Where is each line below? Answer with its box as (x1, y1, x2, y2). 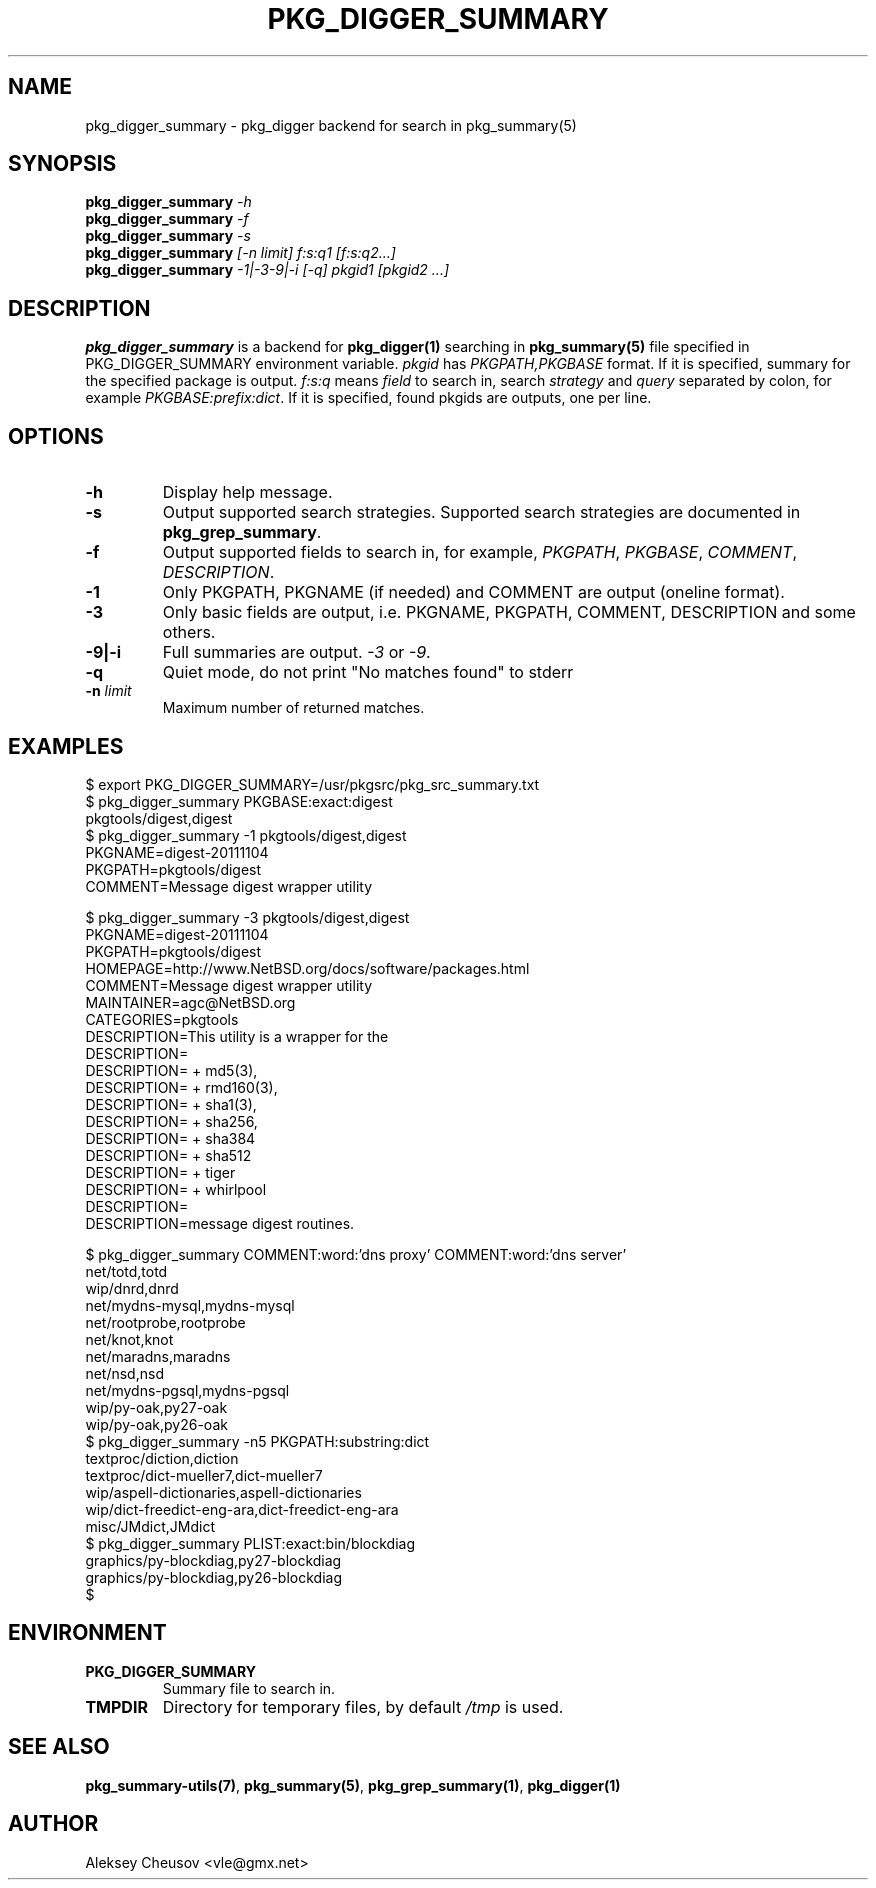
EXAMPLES (8, 733, 124, 759)
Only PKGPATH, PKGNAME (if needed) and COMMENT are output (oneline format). (162, 582, 785, 603)
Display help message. (162, 482, 333, 503)
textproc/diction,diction (85, 1449, 239, 1467)
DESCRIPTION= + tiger (85, 1163, 236, 1181)
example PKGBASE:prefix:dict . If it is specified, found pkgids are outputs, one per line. (85, 389, 652, 407)
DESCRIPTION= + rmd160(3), (85, 1078, 278, 1096)
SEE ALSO (8, 1734, 110, 1760)
